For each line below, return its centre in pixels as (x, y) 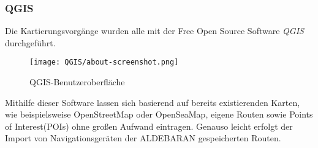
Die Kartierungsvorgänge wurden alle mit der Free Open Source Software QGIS (154, 31)
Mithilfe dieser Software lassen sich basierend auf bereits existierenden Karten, (153, 102)
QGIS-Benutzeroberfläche (77, 82)
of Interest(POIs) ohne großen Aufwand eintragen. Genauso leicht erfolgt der (149, 126)
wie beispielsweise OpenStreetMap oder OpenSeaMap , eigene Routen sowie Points (159, 114)
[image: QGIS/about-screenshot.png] (104, 62)
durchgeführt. (30, 42)
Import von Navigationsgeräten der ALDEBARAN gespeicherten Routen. (143, 138)
